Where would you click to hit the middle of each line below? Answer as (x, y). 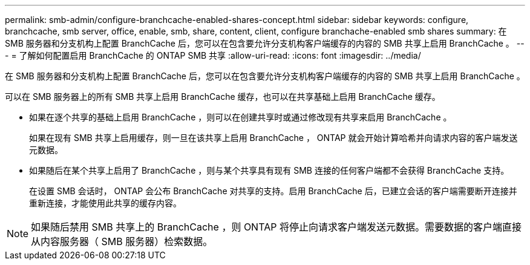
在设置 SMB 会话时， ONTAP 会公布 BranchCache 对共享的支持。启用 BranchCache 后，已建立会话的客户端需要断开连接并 (273, 191)
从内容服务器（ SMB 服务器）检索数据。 (122, 241)
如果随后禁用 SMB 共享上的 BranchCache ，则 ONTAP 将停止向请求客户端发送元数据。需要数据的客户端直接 (276, 227)
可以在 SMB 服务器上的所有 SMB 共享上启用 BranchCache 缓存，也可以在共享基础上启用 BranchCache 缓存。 (223, 97)
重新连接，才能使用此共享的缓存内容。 (105, 203)
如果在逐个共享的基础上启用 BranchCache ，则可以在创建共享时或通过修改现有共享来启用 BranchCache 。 (240, 117)
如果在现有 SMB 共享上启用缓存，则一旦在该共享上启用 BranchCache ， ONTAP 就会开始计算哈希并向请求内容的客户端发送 (273, 138)
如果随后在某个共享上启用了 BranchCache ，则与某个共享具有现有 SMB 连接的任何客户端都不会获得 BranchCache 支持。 (269, 170)
